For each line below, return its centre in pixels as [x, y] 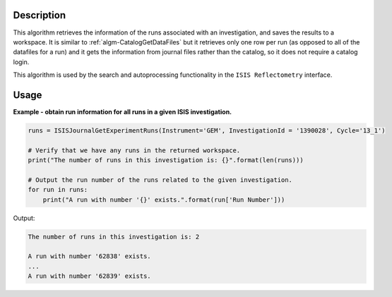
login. [21, 62]
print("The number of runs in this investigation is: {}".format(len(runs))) [166, 160]
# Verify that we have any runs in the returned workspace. [134, 150]
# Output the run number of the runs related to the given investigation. [160, 180]
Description [40, 15]
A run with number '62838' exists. [89, 256]
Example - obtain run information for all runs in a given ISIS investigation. [123, 111]
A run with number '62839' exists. [89, 276]
